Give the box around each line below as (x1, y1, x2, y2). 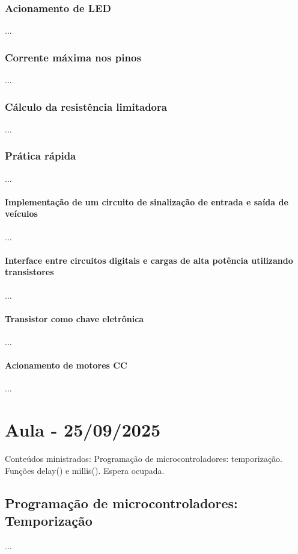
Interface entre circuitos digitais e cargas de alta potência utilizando (5, 254, 293, 266)
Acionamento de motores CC (5, 359, 127, 372)
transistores (5, 266, 54, 278)
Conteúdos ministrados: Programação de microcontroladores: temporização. (5, 452, 282, 465)
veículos (5, 207, 38, 220)
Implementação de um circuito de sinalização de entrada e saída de (5, 195, 288, 208)
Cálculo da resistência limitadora (5, 99, 167, 114)
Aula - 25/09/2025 (5, 417, 161, 442)
